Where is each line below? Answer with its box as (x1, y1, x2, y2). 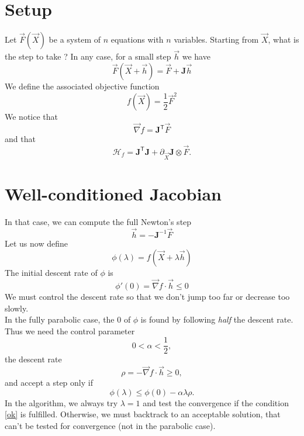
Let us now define (5, 237, 68, 249)
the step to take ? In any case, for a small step (5, 50, 171, 63)
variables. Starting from (174, 33, 259, 46)
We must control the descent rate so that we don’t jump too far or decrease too (5, 290, 290, 302)
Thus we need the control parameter (5, 324, 135, 337)
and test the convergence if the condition (143, 396, 289, 409)
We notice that (5, 110, 58, 123)
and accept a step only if (5, 376, 93, 389)
